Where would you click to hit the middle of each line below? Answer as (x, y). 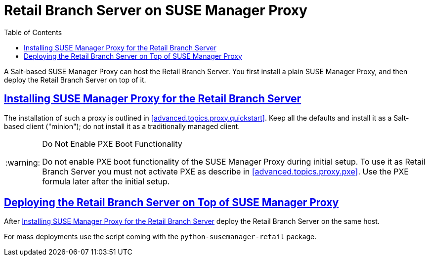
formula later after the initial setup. (106, 181)
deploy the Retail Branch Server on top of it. (75, 80)
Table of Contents (33, 32)
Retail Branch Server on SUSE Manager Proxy (156, 10)
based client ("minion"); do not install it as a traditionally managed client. (122, 126)
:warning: (23, 162)
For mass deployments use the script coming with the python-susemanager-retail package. (160, 237)
